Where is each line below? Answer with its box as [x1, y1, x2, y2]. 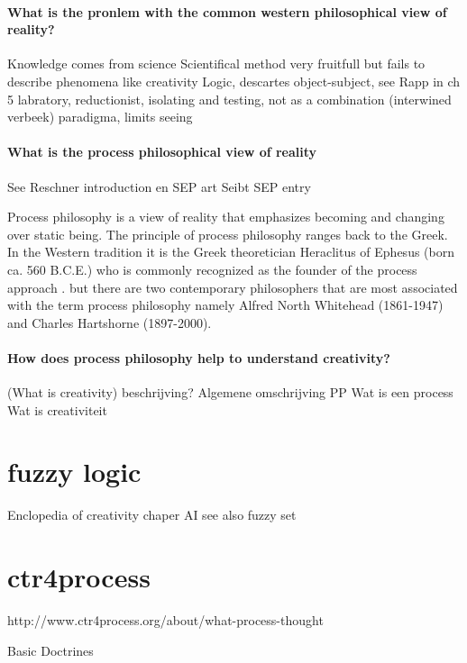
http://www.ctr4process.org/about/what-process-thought [7, 611, 324, 630]
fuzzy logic [7, 453, 142, 490]
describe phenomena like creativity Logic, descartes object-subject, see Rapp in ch [7, 71, 461, 90]
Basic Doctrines [7, 640, 94, 659]
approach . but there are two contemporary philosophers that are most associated [7, 277, 458, 296]
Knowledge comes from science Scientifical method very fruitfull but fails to [7, 54, 426, 73]
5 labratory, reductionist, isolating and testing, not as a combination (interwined [7, 89, 452, 108]
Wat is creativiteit [7, 400, 107, 419]
